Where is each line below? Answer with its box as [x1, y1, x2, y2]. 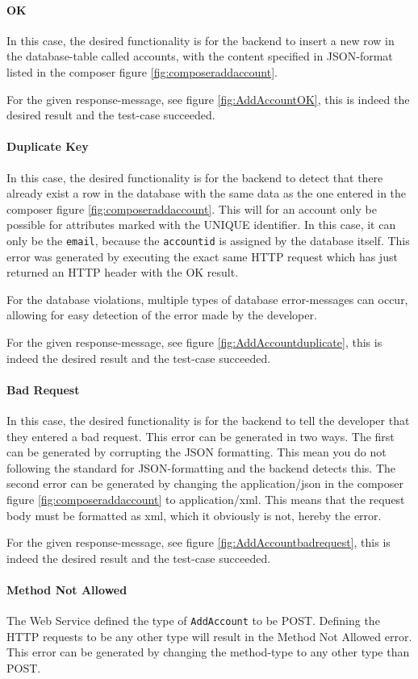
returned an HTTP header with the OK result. [6, 264, 239, 281]
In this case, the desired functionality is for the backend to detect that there [6, 169, 383, 185]
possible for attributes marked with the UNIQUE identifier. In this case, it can [6, 216, 396, 233]
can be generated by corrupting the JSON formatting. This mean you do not [6, 444, 387, 460]
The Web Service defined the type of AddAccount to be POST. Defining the [6, 612, 380, 629]
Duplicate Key [6, 138, 89, 155]
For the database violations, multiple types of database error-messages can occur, [6, 290, 408, 307]
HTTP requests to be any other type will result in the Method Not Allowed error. [6, 627, 412, 644]
